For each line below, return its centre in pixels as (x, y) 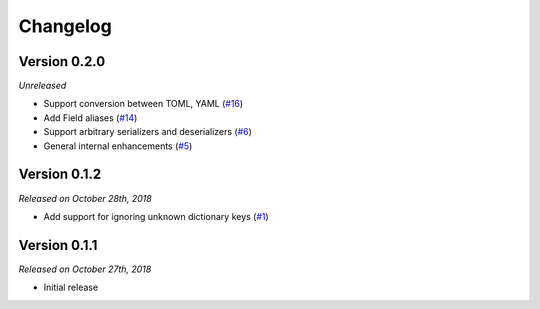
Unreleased (42, 86)
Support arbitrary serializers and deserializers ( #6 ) (147, 132)
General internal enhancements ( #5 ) (118, 146)
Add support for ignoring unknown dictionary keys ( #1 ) (156, 216)
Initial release (71, 287)
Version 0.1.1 (58, 245)
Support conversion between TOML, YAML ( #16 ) (143, 104)
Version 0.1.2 (60, 174)
